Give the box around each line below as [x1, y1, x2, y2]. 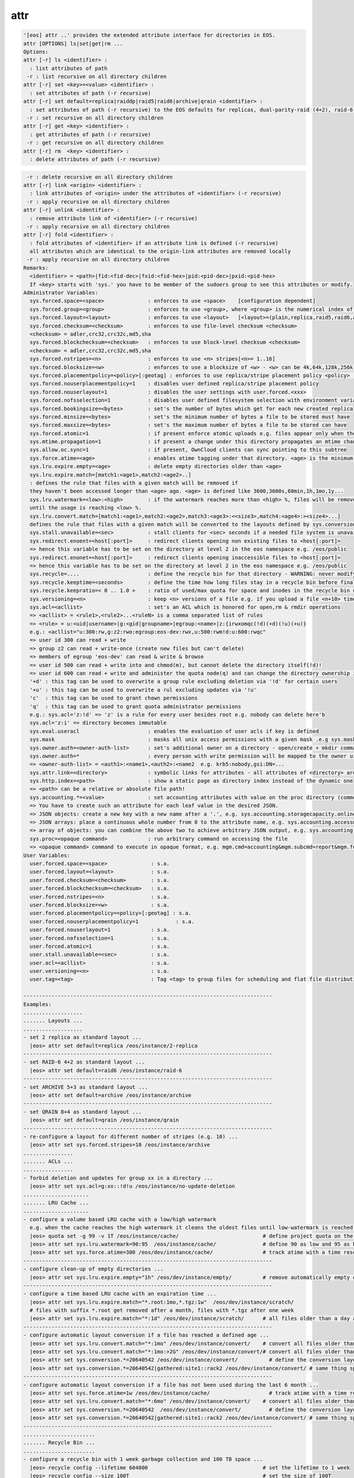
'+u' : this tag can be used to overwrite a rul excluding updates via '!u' [29, 686, 257, 693]
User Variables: [23, 852, 71, 858]
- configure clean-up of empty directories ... [23, 1266, 163, 1272]
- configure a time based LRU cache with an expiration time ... [23, 1291, 217, 1297]
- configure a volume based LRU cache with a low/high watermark [23, 1216, 217, 1223]
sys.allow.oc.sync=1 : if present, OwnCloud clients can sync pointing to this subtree [29, 446, 348, 453]
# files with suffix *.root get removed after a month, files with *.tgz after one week [29, 1307, 294, 1314]
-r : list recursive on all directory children [27, 73, 167, 80]
